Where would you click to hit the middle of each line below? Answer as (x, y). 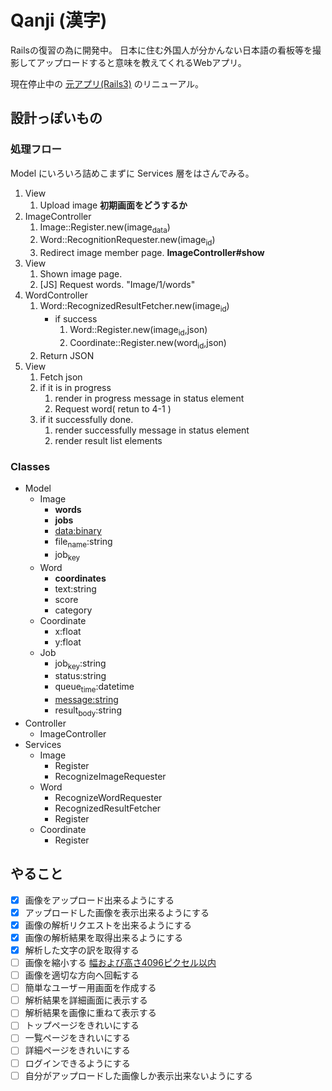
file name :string (83, 542)
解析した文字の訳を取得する (82, 950)
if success (76, 319)
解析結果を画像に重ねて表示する (90, 1013)
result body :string (88, 711)
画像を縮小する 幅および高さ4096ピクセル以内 (120, 963)
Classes (30, 466)
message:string (86, 700)
